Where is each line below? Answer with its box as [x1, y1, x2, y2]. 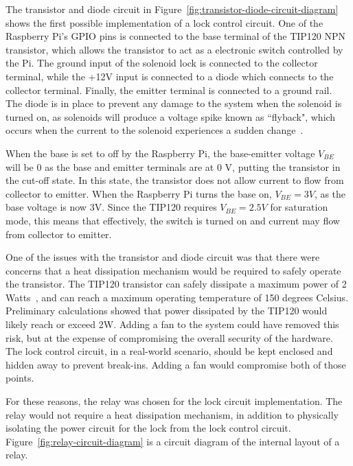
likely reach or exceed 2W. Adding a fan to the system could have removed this [5, 317, 339, 331]
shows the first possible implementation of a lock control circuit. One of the [5, 15, 323, 30]
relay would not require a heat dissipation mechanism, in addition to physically [5, 407, 339, 421]
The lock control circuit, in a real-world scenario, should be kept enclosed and [5, 344, 333, 358]
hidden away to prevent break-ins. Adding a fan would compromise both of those [5, 357, 346, 371]
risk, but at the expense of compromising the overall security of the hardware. [5, 330, 333, 345]
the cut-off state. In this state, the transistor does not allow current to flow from [5, 173, 344, 187]
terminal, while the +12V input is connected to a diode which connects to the [5, 69, 334, 83]
